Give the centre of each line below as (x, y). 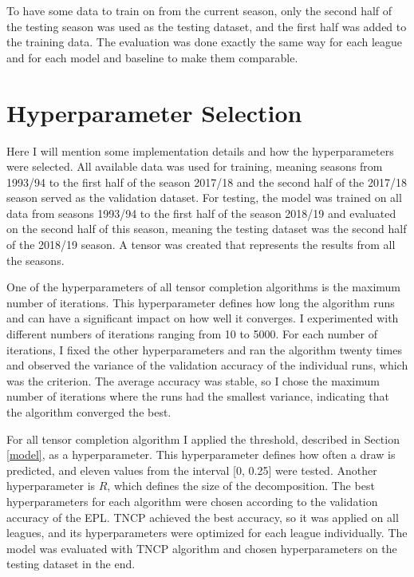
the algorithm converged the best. (89, 412)
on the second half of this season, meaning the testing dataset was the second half (207, 229)
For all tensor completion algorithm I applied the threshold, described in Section (203, 439)
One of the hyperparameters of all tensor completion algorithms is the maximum (203, 287)
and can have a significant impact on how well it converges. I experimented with (203, 318)
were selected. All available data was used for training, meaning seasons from (195, 166)
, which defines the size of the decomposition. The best (241, 486)
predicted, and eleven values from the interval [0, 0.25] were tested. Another (192, 470)
